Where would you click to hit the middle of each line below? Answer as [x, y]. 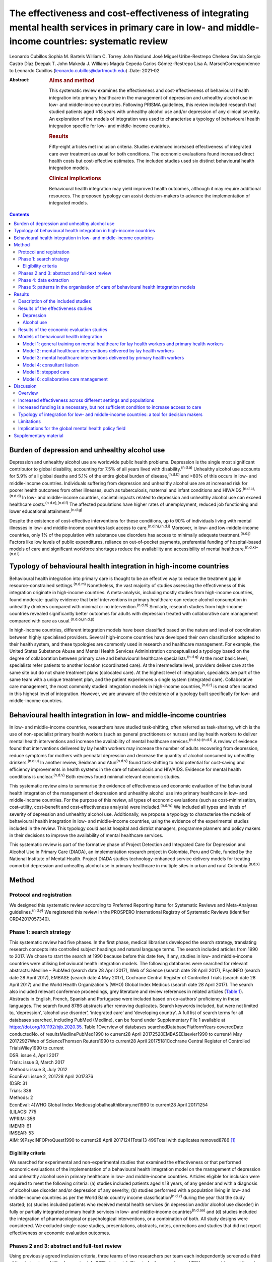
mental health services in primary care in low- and [117, 27]
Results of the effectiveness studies [55, 308]
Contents [19, 214]
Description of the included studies [55, 301]
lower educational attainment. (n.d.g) [46, 511]
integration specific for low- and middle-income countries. [110, 126]
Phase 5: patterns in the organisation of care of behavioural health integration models [107, 287]
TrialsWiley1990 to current [37, 1048]
